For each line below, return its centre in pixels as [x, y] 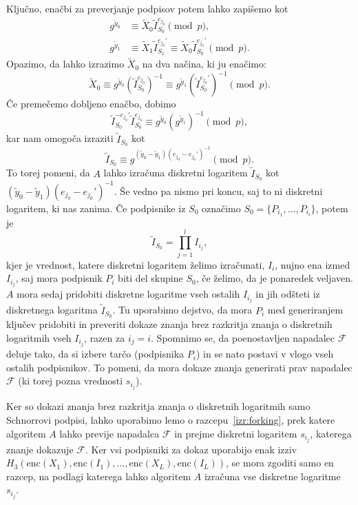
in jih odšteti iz [288, 294]
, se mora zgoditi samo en [280, 463]
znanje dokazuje [40, 449]
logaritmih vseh [39, 338]
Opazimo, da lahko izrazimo [65, 64]
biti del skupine [150, 278]
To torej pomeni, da [48, 173]
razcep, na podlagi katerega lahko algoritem [99, 476]
